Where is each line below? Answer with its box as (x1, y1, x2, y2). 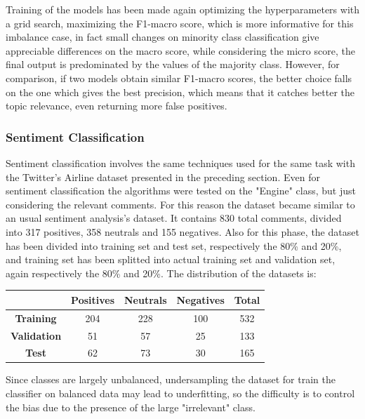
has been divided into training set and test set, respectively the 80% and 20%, (6, 238, 342, 253)
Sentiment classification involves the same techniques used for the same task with (6, 155, 355, 170)
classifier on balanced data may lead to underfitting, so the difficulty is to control (6, 386, 355, 401)
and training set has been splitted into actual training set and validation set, (6, 252, 336, 267)
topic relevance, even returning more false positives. (6, 98, 227, 113)
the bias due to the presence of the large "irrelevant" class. (6, 399, 255, 414)
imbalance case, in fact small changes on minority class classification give (6, 29, 319, 44)
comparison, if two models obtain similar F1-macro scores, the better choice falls (6, 70, 352, 85)
